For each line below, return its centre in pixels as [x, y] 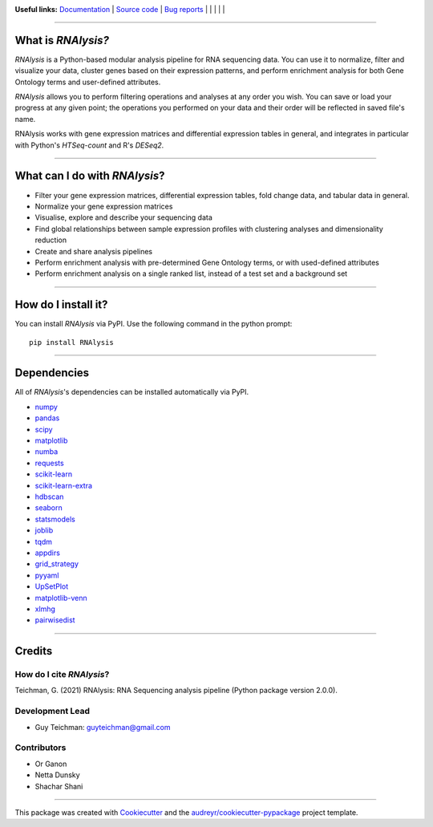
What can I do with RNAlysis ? [90, 176]
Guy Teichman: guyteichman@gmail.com [103, 727]
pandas [47, 418]
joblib [44, 530]
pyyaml [47, 575]
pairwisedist [55, 620]
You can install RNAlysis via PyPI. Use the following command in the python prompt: [154, 324]
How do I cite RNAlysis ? [62, 675]
